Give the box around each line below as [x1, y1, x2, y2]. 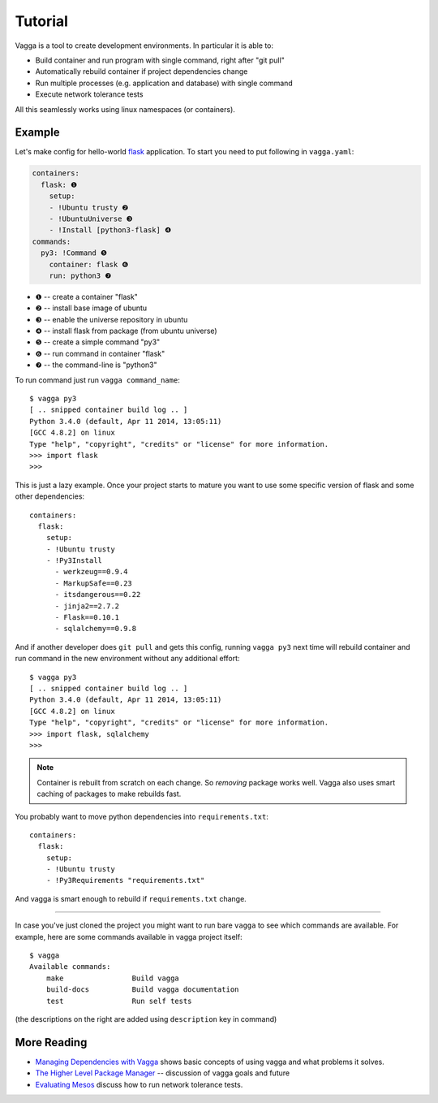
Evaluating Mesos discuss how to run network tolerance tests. [35, 1079, 243, 1089]
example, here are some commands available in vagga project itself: [15, 932, 243, 941]
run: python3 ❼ [49, 270, 112, 280]
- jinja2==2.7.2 [54, 601, 120, 611]
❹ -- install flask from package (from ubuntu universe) [35, 326, 218, 336]
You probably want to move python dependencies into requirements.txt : [15, 811, 269, 821]
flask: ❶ [41, 180, 78, 189]
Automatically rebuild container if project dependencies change [35, 67, 248, 76]
